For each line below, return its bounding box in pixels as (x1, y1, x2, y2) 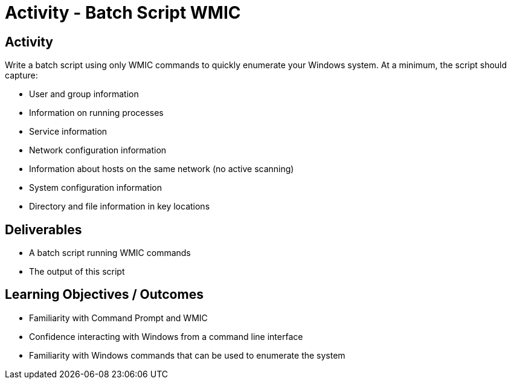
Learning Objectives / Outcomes (5, 287, 204, 302)
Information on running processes (29, 107, 164, 118)
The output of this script (29, 266, 125, 277)
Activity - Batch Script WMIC (5, 2, 241, 23)
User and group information (29, 89, 139, 100)
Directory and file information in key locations (29, 201, 210, 212)
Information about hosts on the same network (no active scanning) (29, 164, 294, 174)
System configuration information (29, 182, 162, 193)
